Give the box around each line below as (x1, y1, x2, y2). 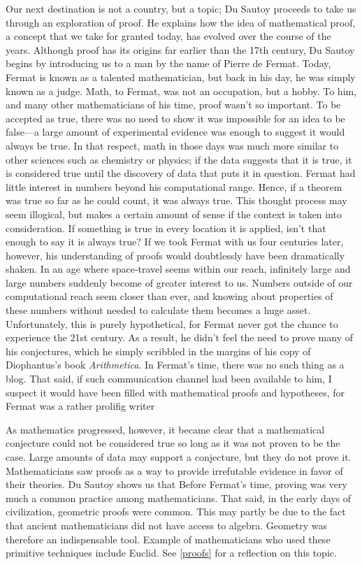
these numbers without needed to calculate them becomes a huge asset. (6, 303, 311, 317)
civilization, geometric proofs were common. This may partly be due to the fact (6, 504, 346, 519)
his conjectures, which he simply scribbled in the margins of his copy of (6, 343, 311, 358)
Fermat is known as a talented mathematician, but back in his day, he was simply (6, 69, 356, 84)
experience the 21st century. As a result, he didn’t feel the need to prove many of (6, 330, 353, 345)
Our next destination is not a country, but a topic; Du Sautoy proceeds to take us (6, 1, 356, 15)
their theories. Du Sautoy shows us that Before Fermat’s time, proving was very (6, 477, 347, 492)
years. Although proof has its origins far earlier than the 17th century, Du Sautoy (6, 42, 355, 57)
